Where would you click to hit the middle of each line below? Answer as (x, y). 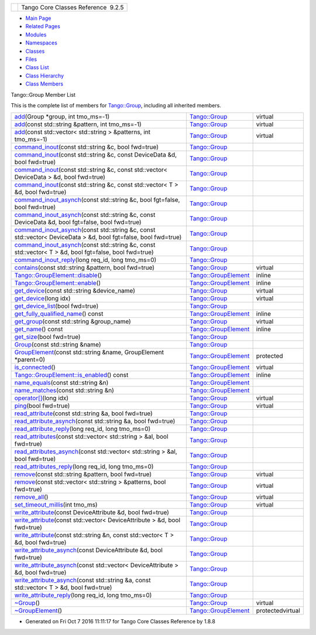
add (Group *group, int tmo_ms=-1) (62, 117)
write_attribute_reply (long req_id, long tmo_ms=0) (83, 595)
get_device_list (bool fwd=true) (56, 306)
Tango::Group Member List (43, 94)
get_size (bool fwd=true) (47, 337)
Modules (36, 35)
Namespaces (42, 43)
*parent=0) (30, 359)
